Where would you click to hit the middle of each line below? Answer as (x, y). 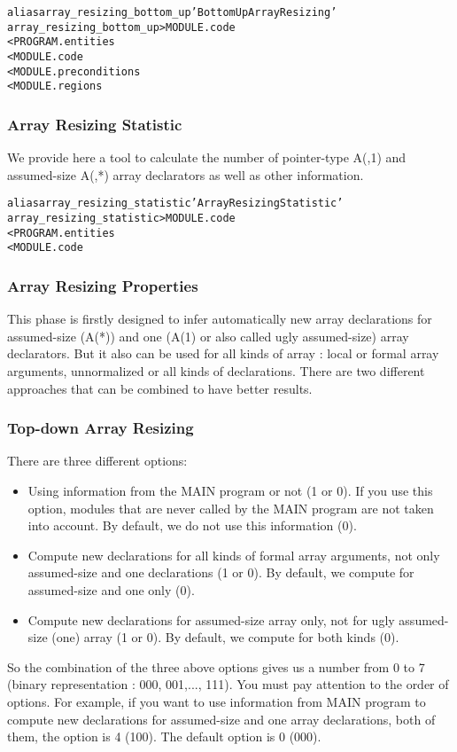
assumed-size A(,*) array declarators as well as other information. (186, 174)
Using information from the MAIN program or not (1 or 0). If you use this (230, 490)
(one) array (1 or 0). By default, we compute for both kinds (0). (225, 637)
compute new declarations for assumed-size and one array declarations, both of (221, 719)
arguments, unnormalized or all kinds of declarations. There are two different (216, 370)
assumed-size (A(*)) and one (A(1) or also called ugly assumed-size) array (208, 336)
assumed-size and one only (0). (111, 589)
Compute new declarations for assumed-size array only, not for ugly (211, 619)
